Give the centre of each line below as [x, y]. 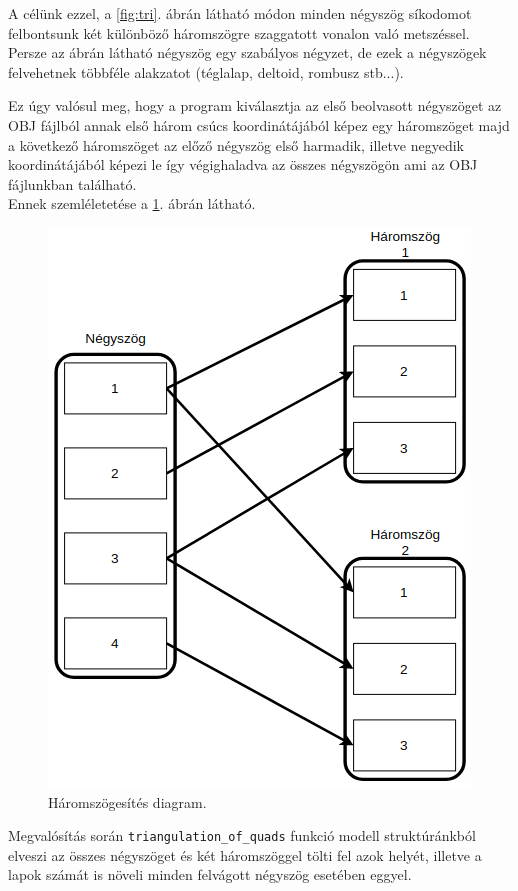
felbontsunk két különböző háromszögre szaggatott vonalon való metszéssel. [239, 32]
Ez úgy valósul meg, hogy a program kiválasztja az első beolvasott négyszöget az [255, 105]
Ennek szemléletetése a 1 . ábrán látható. [132, 203]
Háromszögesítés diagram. [127, 801]
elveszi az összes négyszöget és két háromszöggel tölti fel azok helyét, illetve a [245, 854]
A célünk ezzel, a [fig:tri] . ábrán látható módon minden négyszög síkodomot [240, 13]
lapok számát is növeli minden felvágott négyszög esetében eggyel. [210, 874]
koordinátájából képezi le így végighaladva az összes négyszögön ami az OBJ [243, 164]
